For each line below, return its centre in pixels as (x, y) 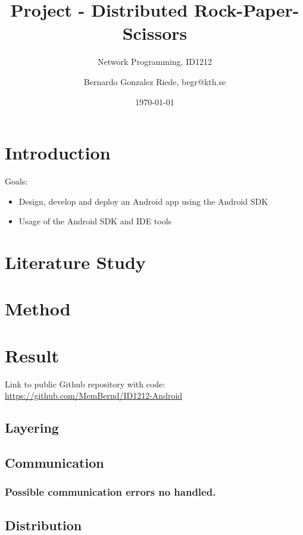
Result (32, 355)
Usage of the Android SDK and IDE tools (95, 221)
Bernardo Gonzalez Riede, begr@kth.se (155, 81)
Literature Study (75, 262)
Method (38, 309)
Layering (32, 428)
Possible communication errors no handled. (110, 492)
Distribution (43, 525)
